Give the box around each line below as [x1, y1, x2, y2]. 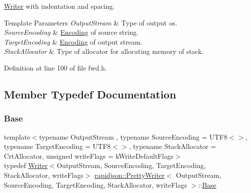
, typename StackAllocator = [128, 141, 216, 151]
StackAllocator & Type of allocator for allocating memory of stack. [4, 46, 204, 56]
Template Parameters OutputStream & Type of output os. [4, 17, 177, 27]
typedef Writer [4, 160, 48, 170]
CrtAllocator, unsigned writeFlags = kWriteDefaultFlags [4, 150, 174, 161]
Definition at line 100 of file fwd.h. [4, 62, 107, 72]
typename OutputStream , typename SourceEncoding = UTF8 [39, 131, 228, 142]
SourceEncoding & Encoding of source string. [4, 27, 139, 37]
